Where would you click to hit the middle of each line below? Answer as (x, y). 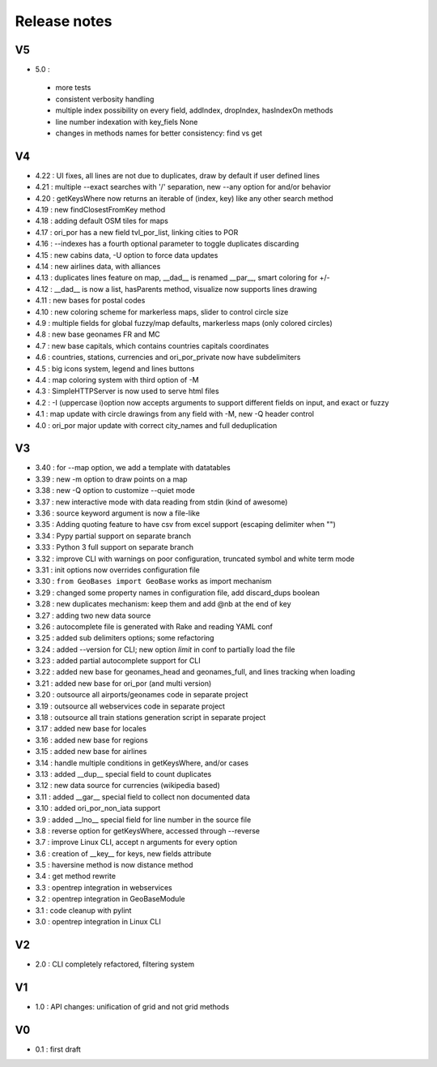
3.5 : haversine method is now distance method (114, 865)
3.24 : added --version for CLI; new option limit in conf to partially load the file (165, 649)
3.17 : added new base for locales (91, 729)
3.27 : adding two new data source (93, 615)
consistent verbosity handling (105, 99)
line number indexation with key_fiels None (127, 122)
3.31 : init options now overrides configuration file (117, 570)
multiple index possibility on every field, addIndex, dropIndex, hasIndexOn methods (194, 110)
